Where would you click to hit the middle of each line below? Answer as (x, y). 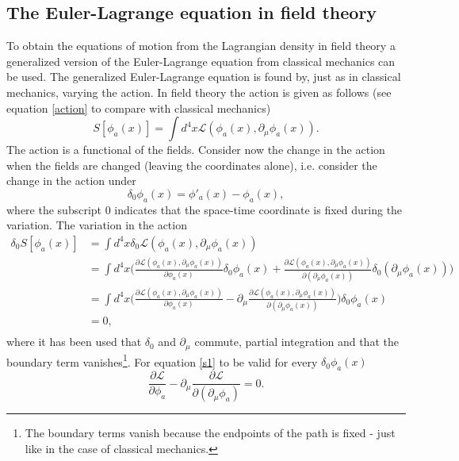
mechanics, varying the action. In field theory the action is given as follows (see (199, 92)
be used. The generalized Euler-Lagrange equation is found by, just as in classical (204, 77)
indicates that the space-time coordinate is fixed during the (258, 209)
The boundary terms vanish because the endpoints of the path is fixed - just (210, 433)
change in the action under (71, 181)
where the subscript (54, 209)
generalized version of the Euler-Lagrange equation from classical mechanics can (201, 61)
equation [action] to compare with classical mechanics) (139, 108)
